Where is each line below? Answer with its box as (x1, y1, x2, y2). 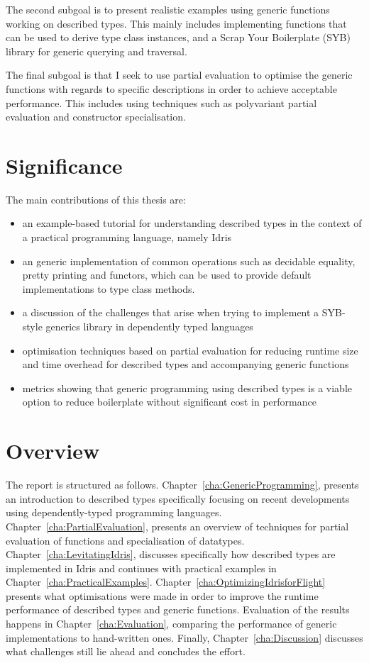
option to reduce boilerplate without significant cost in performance (22, 394, 316, 409)
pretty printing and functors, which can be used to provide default (22, 267, 312, 282)
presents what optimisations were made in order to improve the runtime (6, 588, 319, 603)
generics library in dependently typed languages (45, 319, 253, 334)
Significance (6, 150, 123, 179)
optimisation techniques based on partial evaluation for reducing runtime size (22, 342, 358, 357)
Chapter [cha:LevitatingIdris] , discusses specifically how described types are (6, 547, 336, 562)
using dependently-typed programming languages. (6, 505, 222, 520)
